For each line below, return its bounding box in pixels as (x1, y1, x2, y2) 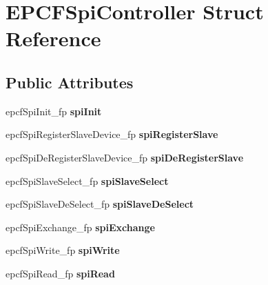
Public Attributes (6, 71, 134, 92)
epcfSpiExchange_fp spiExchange (6, 219, 155, 234)
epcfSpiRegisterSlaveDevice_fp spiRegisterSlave (6, 127, 218, 141)
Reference (6, 24, 101, 52)
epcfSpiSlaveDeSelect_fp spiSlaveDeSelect (6, 197, 194, 211)
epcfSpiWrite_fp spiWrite (6, 243, 120, 257)
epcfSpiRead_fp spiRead (6, 266, 115, 280)
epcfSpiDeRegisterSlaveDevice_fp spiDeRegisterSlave (6, 150, 244, 164)
